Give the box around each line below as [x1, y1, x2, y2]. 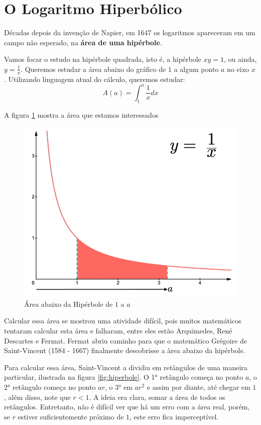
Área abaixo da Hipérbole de [24, 298, 113, 309]
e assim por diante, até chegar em [147, 382, 250, 392]
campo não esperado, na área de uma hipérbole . [4, 37, 162, 47]
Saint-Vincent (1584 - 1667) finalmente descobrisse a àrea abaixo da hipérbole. [4, 345, 245, 356]
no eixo [227, 63, 249, 74]
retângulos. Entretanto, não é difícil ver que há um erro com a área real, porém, [4, 401, 250, 412]
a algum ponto [174, 63, 219, 74]
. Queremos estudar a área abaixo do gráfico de [21, 63, 166, 74]
